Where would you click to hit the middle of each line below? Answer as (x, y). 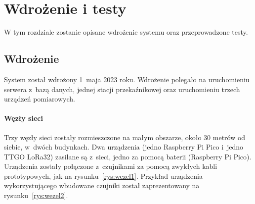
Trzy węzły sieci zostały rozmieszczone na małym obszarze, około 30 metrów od (125, 137)
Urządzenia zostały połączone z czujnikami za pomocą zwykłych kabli (111, 166)
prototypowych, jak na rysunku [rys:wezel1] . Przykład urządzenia (103, 176)
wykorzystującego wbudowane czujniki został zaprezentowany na (102, 185)
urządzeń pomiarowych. (40, 99)
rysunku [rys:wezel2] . (36, 195)
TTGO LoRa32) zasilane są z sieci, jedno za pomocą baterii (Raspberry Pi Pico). (128, 156)
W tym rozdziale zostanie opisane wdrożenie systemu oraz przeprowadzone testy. (126, 32)
